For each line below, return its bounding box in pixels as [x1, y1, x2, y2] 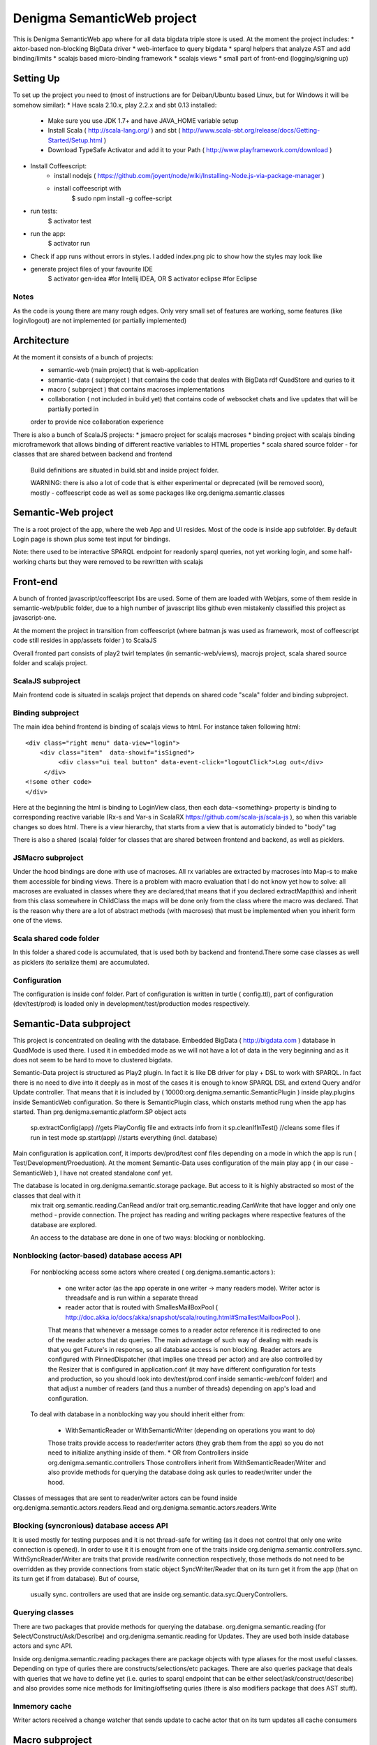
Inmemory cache [13, 1701, 72, 1711]
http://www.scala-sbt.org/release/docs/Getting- [182, 126, 320, 135]
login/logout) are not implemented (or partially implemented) [13, 316, 187, 325]
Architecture [13, 334, 70, 346]
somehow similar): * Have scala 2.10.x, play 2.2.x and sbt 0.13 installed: [13, 101, 217, 109]
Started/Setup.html [47, 136, 103, 144]
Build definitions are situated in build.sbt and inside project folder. [30, 466, 219, 474]
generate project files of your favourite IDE [30, 265, 153, 274]
